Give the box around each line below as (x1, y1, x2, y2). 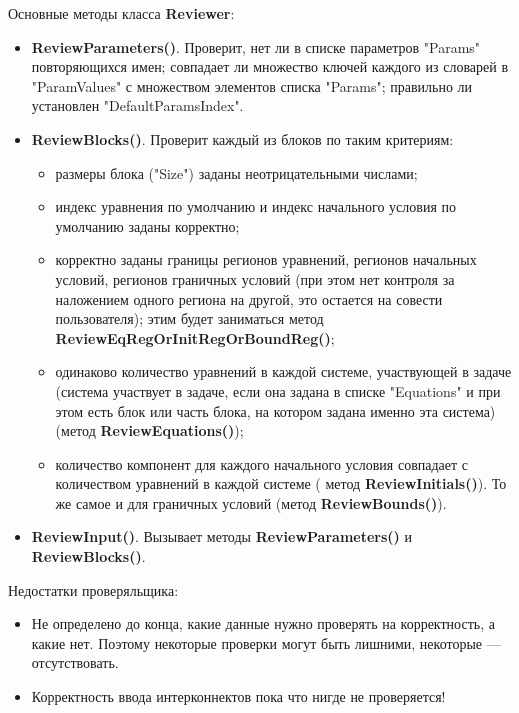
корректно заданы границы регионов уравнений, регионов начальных (55, 249, 477, 270)
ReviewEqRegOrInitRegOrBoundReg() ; (55, 327, 335, 348)
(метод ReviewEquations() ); (55, 420, 244, 441)
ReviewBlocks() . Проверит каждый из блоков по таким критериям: (31, 128, 454, 149)
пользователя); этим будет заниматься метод (55, 308, 324, 329)
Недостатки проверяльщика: (8, 579, 179, 600)
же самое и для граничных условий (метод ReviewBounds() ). (55, 492, 447, 513)
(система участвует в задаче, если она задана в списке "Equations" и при (55, 380, 501, 401)
